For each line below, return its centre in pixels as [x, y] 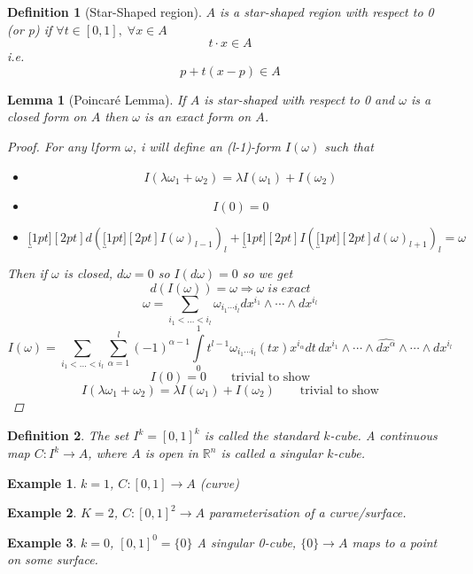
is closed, [88, 273]
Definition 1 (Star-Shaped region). [105, 12]
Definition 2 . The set [68, 435]
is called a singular [272, 453]
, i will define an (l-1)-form [206, 146]
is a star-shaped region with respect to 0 [327, 12]
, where [108, 453]
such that [349, 146]
